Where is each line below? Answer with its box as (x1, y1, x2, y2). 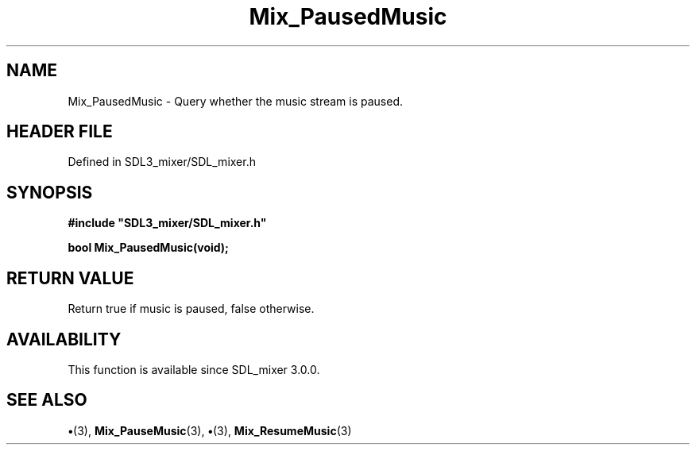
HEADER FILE (6, 121, 113, 142)
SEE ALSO (6, 390, 87, 411)
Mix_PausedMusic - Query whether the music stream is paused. (68, 94, 404, 108)
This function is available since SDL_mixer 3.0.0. (68, 362, 320, 376)
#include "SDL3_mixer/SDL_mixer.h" (68, 216, 267, 230)
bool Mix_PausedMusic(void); (68, 241, 229, 255)
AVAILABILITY (6, 329, 122, 349)
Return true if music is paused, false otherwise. (68, 302, 315, 316)
